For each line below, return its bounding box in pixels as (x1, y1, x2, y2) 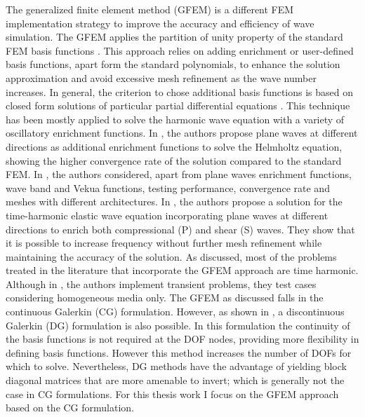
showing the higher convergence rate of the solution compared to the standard (6, 153, 342, 168)
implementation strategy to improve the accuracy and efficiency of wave (6, 15, 314, 30)
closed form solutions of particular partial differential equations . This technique (6, 98, 350, 113)
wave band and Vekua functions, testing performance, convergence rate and (6, 180, 330, 195)
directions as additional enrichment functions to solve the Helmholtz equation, (6, 139, 343, 153)
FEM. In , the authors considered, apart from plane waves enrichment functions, (6, 167, 352, 182)
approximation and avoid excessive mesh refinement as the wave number (6, 70, 317, 85)
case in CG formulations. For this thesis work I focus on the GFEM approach (6, 386, 339, 401)
